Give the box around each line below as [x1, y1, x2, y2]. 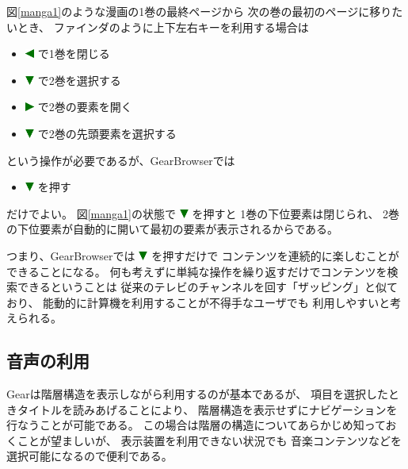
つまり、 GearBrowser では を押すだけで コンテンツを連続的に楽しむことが [6, 247, 399, 263]
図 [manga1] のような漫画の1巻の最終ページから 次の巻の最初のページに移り [6, 3, 392, 19]
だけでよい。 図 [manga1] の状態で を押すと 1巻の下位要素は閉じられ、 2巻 [6, 205, 400, 221]
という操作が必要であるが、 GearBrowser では [6, 152, 235, 168]
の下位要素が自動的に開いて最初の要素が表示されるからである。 [6, 221, 339, 237]
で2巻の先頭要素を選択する [37, 125, 177, 141]
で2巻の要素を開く [37, 98, 132, 115]
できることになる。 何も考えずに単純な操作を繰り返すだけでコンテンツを [6, 263, 387, 279]
